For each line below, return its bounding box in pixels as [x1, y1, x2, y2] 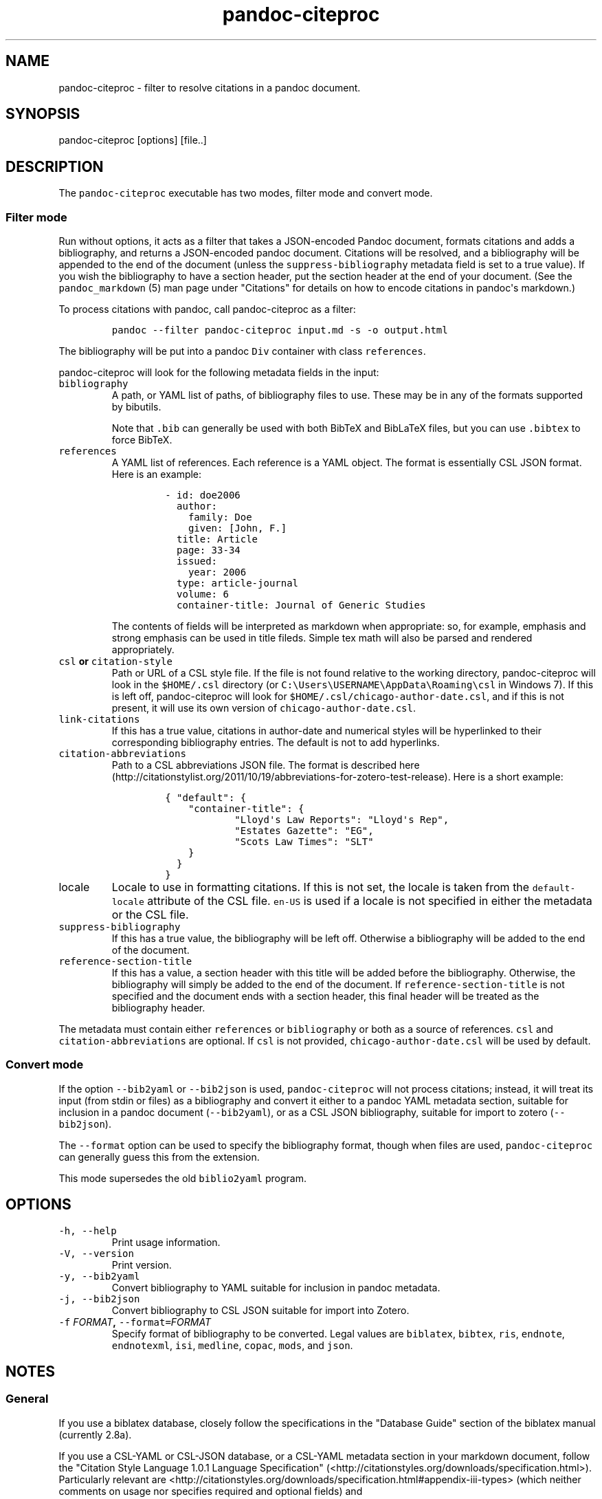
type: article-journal [177, 578, 299, 589]
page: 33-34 [177, 545, 241, 556]
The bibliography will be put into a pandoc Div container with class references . [58, 345, 426, 358]
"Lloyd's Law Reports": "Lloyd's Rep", [234, 814, 449, 826]
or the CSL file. [111, 908, 189, 922]
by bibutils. [111, 401, 161, 413]
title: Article [177, 534, 258, 545]
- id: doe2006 [165, 490, 241, 501]
